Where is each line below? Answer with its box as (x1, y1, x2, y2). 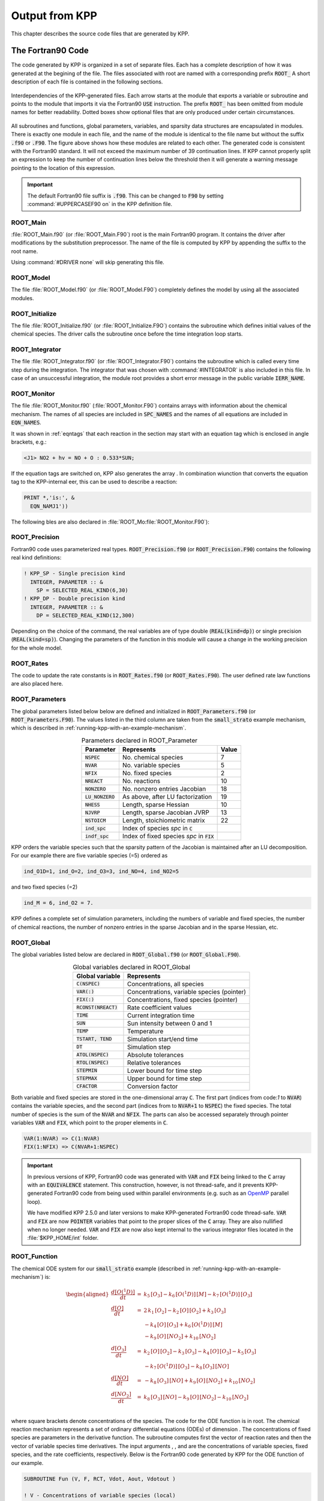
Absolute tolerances (127, 1051, 184, 1059)
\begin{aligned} (65, 1291, 109, 1297)
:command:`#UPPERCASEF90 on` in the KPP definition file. (27, 200, 173, 207)
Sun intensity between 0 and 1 (127, 1019, 212, 1027)
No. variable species (122, 761, 181, 770)
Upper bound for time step (127, 1074, 202, 1083)
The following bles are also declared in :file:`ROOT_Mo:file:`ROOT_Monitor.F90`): (11, 518, 209, 525)
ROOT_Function (11, 1252, 58, 1261)
